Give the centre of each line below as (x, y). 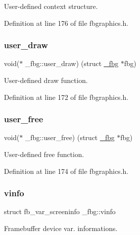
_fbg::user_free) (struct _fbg (70, 137)
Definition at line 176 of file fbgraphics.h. (66, 23)
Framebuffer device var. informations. (61, 228)
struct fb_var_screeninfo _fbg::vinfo (60, 211)
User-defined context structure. (51, 6)
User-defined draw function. (46, 80)
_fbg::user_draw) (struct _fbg (72, 63)
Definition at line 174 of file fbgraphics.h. (66, 171)
